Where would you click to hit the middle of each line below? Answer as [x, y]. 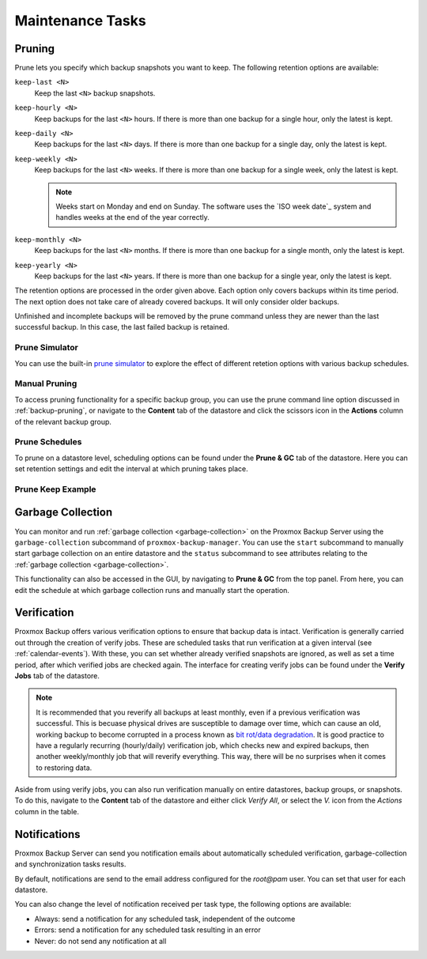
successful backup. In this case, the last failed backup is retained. [122, 327]
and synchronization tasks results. [70, 864]
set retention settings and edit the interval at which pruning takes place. [131, 469]
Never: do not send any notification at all [100, 941]
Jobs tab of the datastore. [57, 675]
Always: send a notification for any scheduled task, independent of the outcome [165, 919]
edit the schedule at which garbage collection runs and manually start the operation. [152, 590]
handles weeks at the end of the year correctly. [132, 217]
